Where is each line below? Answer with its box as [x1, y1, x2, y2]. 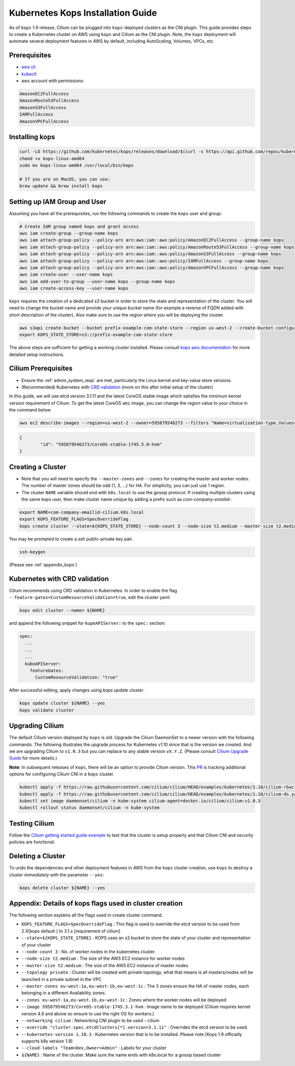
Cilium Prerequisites [9, 364, 73, 373]
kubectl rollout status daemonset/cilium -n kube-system [19, 805, 160, 811]
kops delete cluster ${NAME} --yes [19, 885, 105, 890]
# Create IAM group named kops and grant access [19, 224, 139, 229]
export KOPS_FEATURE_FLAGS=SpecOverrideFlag [19, 516, 129, 522]
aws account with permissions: [21, 78, 85, 84]
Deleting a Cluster [9, 852, 66, 860]
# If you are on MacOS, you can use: [19, 176, 111, 182]
